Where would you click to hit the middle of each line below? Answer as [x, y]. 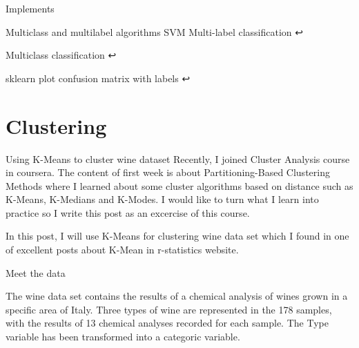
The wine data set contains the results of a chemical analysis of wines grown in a [177, 296]
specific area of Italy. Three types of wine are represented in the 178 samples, [169, 309]
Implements [30, 8]
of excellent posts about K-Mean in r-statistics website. [122, 250]
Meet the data [36, 272]
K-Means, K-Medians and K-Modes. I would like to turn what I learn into [162, 199]
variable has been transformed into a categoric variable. [123, 337]
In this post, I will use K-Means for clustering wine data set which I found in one [177, 236]
